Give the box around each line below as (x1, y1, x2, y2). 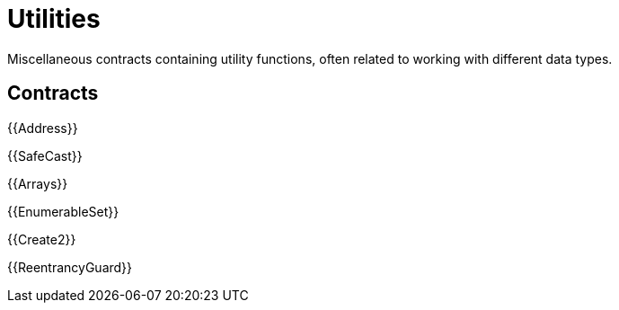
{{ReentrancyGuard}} (7, 259, 133, 275)
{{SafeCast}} (7, 147, 83, 164)
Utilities (7, 4, 101, 34)
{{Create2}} (7, 231, 76, 247)
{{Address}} (7, 120, 78, 136)
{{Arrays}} (7, 175, 68, 191)
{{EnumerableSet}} (7, 203, 119, 219)
